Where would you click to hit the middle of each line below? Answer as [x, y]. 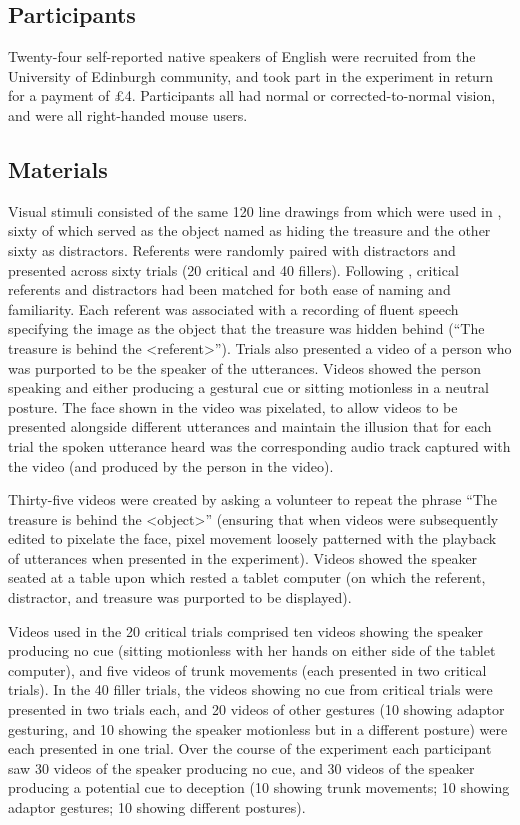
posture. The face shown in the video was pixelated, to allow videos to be [233, 406]
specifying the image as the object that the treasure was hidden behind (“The [246, 328]
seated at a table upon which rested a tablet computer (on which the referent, [247, 577]
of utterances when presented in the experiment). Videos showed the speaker [243, 557]
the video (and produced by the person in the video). [171, 465]
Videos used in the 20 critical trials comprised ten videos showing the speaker [246, 630]
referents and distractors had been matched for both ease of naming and [229, 289]
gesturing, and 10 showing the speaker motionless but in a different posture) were [258, 728]
